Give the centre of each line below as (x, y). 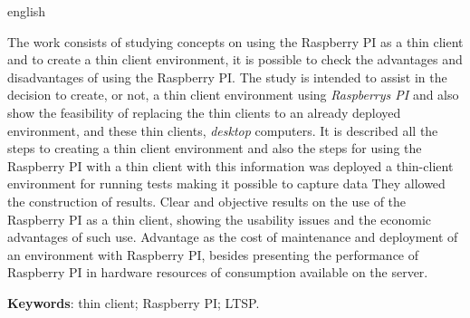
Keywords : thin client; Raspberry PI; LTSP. (134, 302)
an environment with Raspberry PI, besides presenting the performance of (213, 254)
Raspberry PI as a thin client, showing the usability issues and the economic (220, 219)
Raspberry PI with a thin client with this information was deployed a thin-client (230, 165)
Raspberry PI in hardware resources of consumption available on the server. (218, 272)
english (27, 11)
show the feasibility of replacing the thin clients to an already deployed (204, 112)
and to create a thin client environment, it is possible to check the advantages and (235, 59)
